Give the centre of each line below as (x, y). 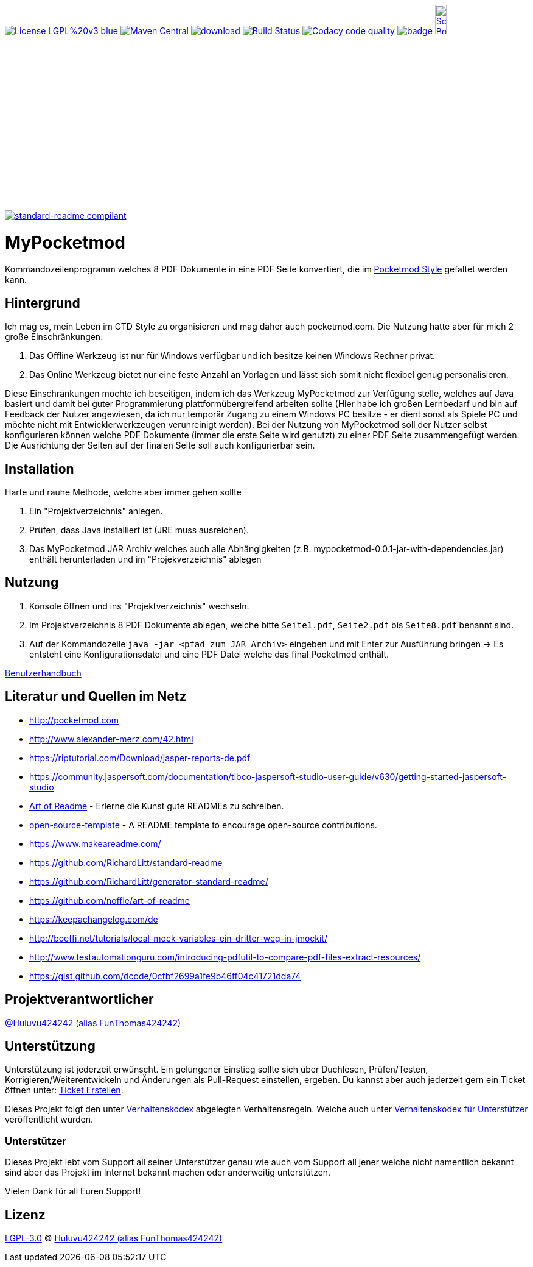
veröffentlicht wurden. (49, 1120)
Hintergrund (43, 303)
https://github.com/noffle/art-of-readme (110, 900)
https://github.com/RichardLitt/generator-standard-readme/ (149, 881)
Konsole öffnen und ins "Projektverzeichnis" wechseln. (139, 606)
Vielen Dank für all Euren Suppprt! (73, 1191)
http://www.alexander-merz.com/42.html (111, 739)
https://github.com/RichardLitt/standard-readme (126, 862)
